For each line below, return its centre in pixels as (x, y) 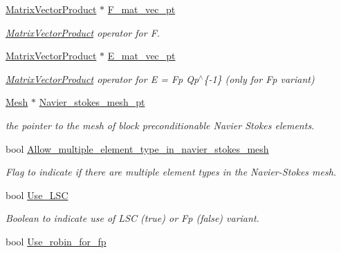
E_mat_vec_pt (141, 56)
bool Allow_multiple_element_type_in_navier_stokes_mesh (137, 148)
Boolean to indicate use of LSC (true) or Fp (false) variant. (132, 218)
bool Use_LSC (37, 195)
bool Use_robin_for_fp (56, 241)
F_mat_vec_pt (141, 9)
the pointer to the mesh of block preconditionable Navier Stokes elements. (160, 125)
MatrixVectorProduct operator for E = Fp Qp (102, 78)
